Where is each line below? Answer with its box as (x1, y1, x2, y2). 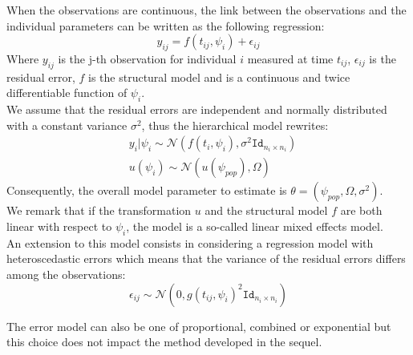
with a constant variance (6, 116, 128, 133)
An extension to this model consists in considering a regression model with (6, 234, 374, 251)
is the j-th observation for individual (58, 50, 237, 67)
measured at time (247, 50, 334, 67)
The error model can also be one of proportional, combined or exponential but (6, 317, 391, 334)
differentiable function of (6, 84, 128, 101)
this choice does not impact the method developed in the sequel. (6, 333, 322, 350)
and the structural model (204, 202, 328, 219)
